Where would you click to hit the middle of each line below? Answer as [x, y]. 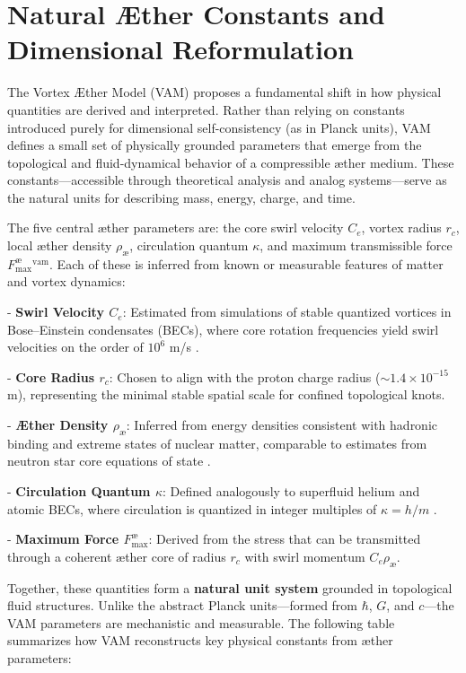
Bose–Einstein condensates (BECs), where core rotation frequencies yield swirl [223, 329]
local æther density [60, 245]
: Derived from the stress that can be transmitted [285, 539]
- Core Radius [51, 376]
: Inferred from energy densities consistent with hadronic [282, 425]
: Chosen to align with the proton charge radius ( [245, 376]
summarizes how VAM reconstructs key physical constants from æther [200, 640]
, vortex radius [401, 227]
